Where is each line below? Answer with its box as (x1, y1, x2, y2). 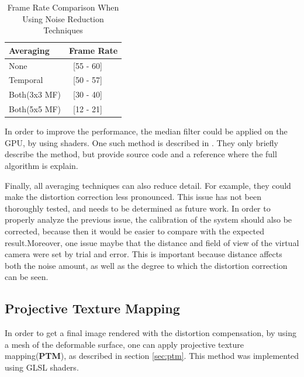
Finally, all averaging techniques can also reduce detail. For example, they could (5, 179, 291, 191)
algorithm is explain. (5, 160, 78, 172)
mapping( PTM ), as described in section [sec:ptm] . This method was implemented (5, 350, 299, 362)
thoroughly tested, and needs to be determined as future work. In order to (5, 202, 271, 214)
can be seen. (5, 271, 49, 283)
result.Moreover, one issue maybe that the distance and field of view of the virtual (5, 236, 299, 248)
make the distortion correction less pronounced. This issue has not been (5, 191, 261, 203)
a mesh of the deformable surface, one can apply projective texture (5, 338, 244, 350)
